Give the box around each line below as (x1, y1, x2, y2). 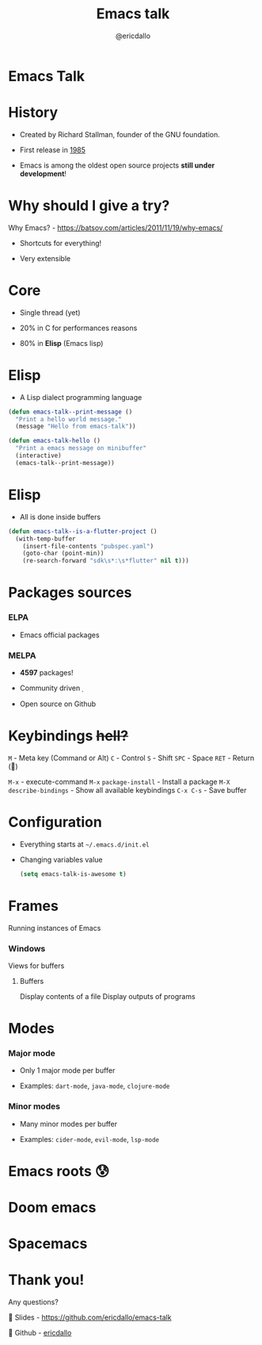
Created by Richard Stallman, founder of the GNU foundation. (19, 129, 220, 139)
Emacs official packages (19, 630, 101, 640)
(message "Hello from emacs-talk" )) (15, 422, 136, 431)
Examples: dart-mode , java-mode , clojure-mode (19, 1081, 170, 1091)
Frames (8, 897, 59, 915)
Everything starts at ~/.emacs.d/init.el (19, 839, 150, 849)
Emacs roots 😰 (8, 1162, 110, 1180)
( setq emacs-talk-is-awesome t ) (19, 870, 127, 878)
